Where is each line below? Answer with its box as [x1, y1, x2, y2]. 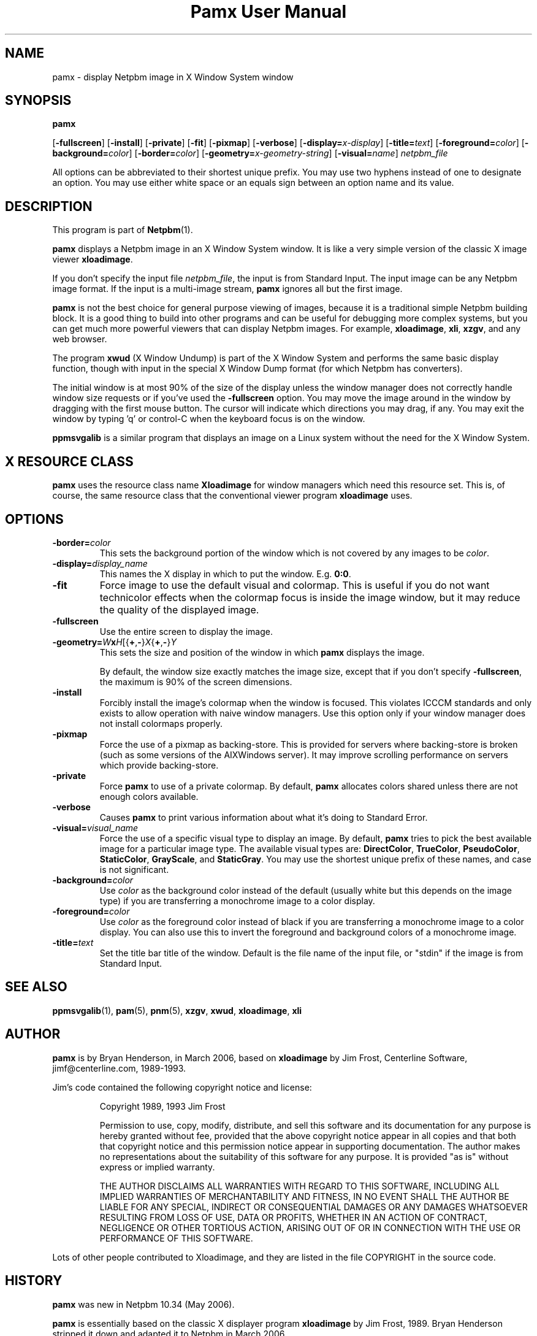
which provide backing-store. [99, 759, 219, 770]
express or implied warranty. [99, 1161, 215, 1172]
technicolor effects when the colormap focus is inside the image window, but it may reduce [99, 591, 520, 604]
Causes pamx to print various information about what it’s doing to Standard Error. [99, 812, 428, 823]
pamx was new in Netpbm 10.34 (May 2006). [52, 1299, 235, 1310]
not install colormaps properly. [99, 718, 223, 729]
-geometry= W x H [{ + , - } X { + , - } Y [52, 636, 177, 647]
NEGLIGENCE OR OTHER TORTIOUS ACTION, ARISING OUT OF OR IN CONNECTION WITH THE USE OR [99, 1222, 521, 1233]
